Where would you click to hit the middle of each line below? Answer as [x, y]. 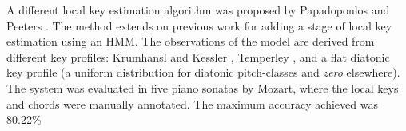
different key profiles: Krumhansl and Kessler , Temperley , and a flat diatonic [198, 56]
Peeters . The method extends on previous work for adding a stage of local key [199, 25]
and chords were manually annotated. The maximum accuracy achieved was [192, 103]
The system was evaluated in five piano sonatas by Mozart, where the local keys [203, 87]
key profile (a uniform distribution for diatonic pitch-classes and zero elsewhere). [203, 72]
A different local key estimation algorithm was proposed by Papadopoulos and [198, 10]
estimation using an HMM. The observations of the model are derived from [191, 41]
